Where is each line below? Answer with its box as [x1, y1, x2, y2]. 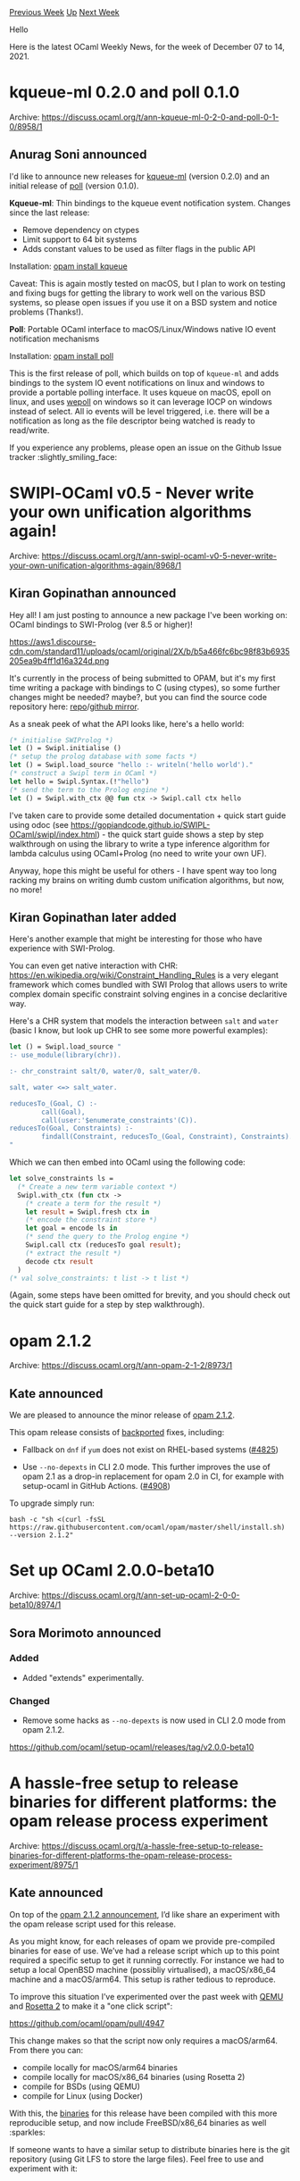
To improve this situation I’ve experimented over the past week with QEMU [9, 1991, 284, 2001]
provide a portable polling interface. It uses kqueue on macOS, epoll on [9, 387, 271, 397]
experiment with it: [9, 2163, 78, 2174]
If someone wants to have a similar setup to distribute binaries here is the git [9, 2143, 290, 2154]
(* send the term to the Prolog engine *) [9, 785, 170, 794]
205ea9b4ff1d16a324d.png [9, 655, 110, 666]
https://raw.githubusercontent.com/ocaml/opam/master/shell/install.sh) [9, 1523, 286, 1533]
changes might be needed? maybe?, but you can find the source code [9, 691, 268, 702]
